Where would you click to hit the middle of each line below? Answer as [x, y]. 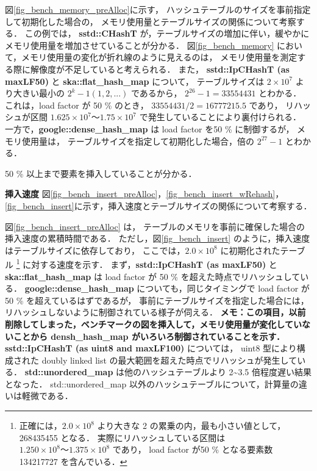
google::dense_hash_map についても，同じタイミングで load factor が [167, 288]
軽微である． [47, 396]
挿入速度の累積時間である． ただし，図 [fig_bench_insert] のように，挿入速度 [158, 238]
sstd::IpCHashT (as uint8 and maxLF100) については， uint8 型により [151, 348]
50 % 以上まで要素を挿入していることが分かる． [101, 173]
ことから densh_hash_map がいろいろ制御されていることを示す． [149, 336]
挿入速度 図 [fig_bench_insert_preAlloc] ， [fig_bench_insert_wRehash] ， [144, 194]
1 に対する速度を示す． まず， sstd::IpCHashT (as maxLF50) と [147, 263]
